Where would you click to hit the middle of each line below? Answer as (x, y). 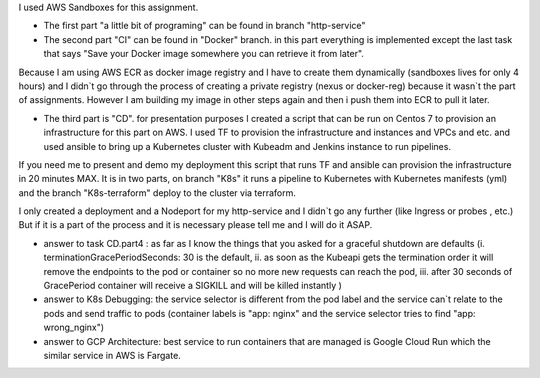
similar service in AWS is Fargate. (112, 355)
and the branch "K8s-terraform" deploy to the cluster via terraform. (157, 192)
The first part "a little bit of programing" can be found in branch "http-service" (204, 26)
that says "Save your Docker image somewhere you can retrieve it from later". (204, 54)
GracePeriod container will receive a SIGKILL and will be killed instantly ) (192, 286)
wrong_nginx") (74, 327)
